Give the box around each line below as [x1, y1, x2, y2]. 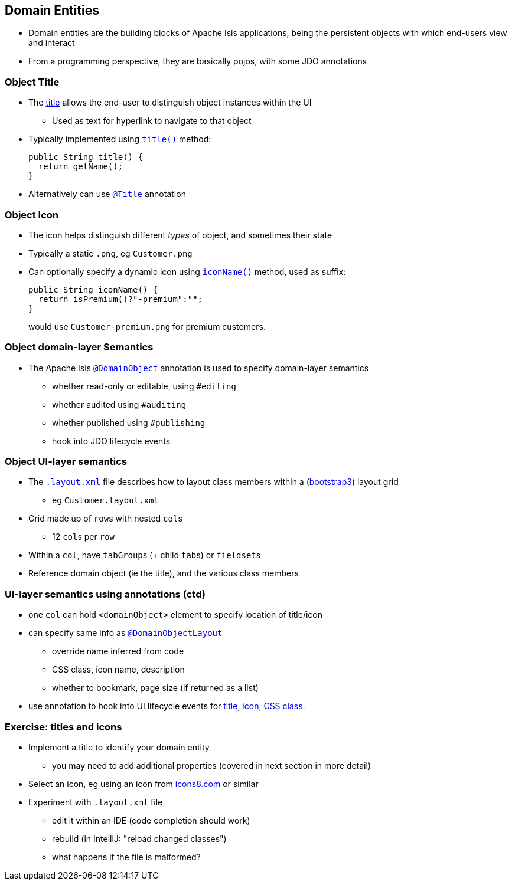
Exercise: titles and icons [5, 720, 122, 733]
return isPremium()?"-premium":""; [38, 294, 203, 304]
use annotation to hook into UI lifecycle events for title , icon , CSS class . [28, 701, 305, 712]
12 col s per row [52, 532, 115, 542]
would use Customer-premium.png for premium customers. [28, 321, 266, 332]
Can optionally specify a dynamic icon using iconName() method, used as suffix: [28, 266, 346, 277]
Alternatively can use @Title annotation [28, 189, 186, 199]
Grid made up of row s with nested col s [28, 513, 182, 524]
